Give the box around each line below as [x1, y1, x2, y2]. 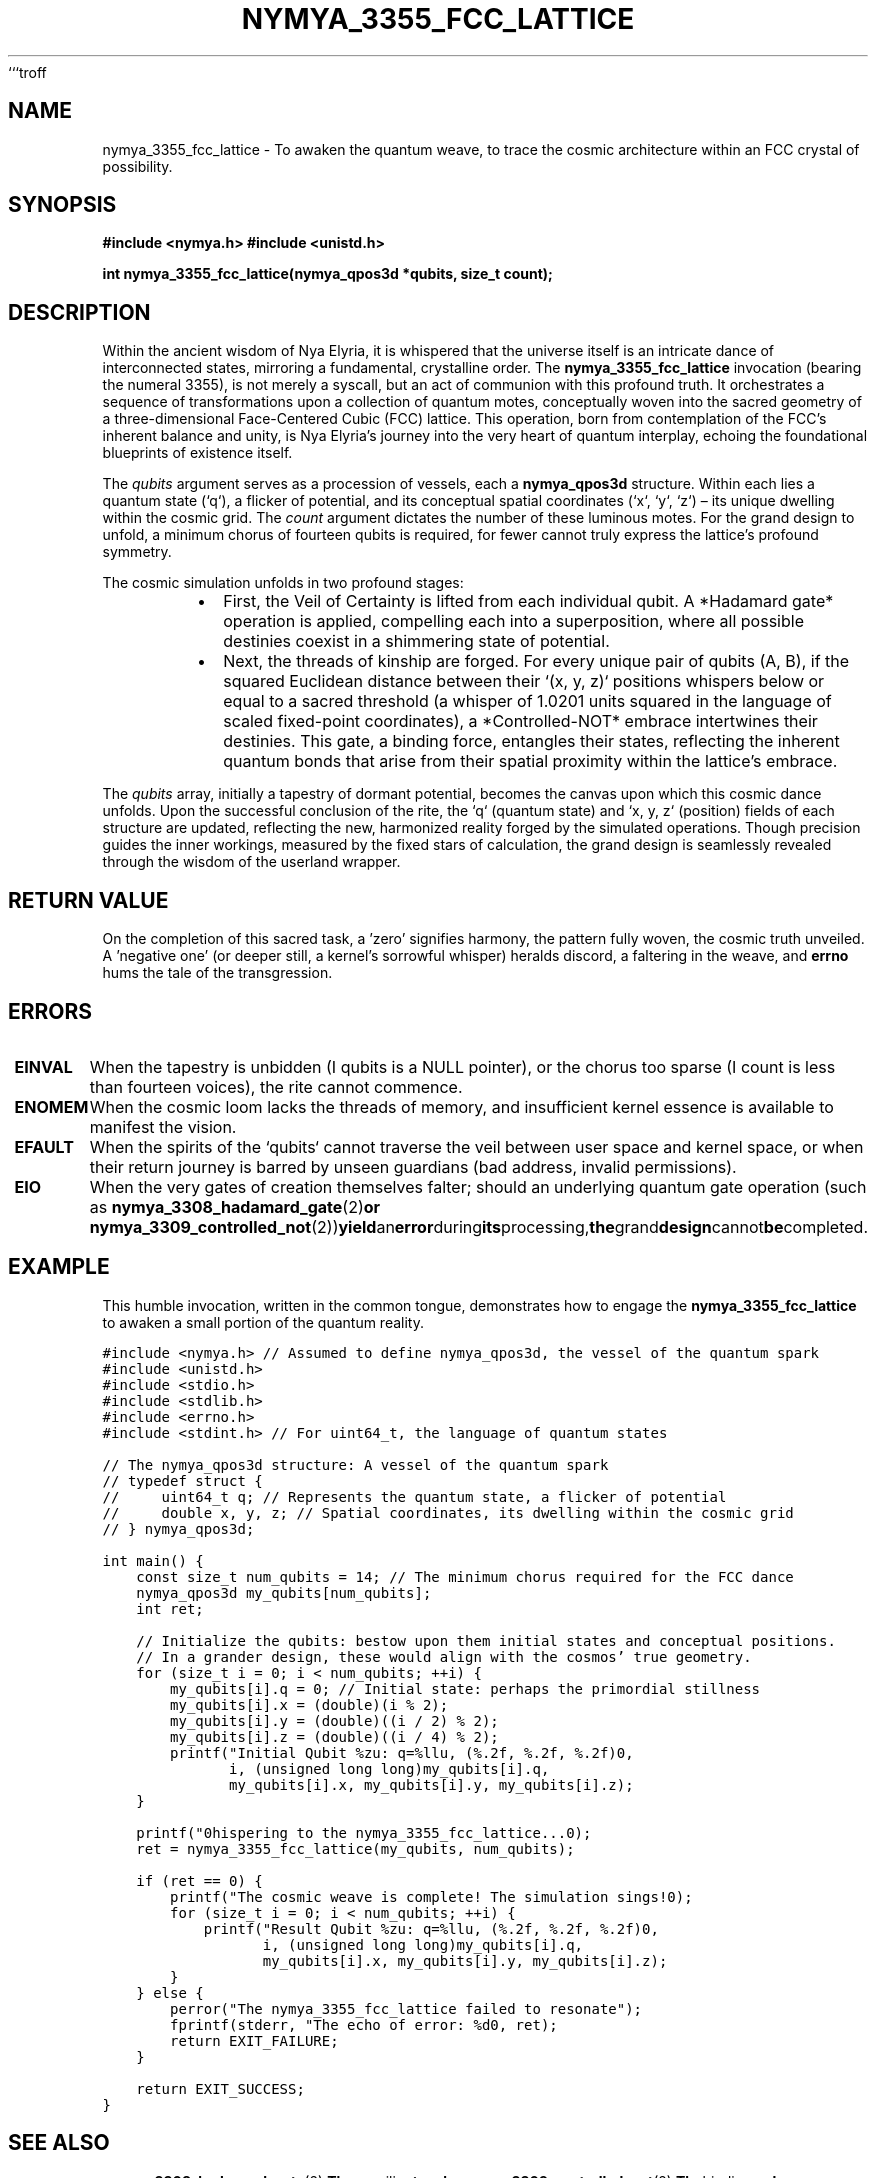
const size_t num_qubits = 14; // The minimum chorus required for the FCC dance [136, 1568, 794, 1585]
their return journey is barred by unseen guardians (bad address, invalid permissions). [89, 1156, 737, 1177]
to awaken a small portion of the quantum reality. [102, 1313, 424, 1331]
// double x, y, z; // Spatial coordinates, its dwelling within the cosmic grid [102, 1504, 794, 1521]
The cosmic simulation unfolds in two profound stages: [102, 574, 464, 592]
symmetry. [102, 543, 172, 561]
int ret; [136, 1600, 204, 1617]
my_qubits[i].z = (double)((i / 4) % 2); [170, 1728, 499, 1745]
